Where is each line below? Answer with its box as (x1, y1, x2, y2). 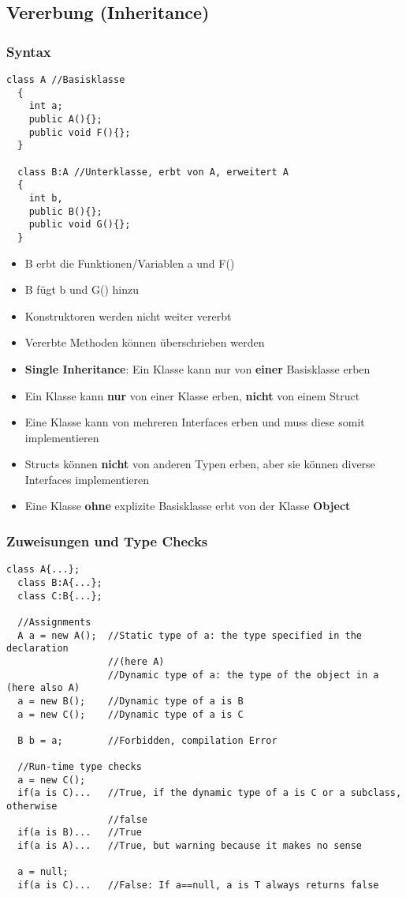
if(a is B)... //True (17, 827, 142, 839)
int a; (28, 100, 63, 112)
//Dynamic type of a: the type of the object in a (107, 669, 379, 681)
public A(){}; (28, 113, 102, 125)
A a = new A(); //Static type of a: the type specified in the (17, 629, 363, 641)
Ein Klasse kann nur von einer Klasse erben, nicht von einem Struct (24, 387, 360, 403)
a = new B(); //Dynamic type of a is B (17, 695, 244, 707)
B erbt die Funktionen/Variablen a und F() (24, 254, 235, 271)
